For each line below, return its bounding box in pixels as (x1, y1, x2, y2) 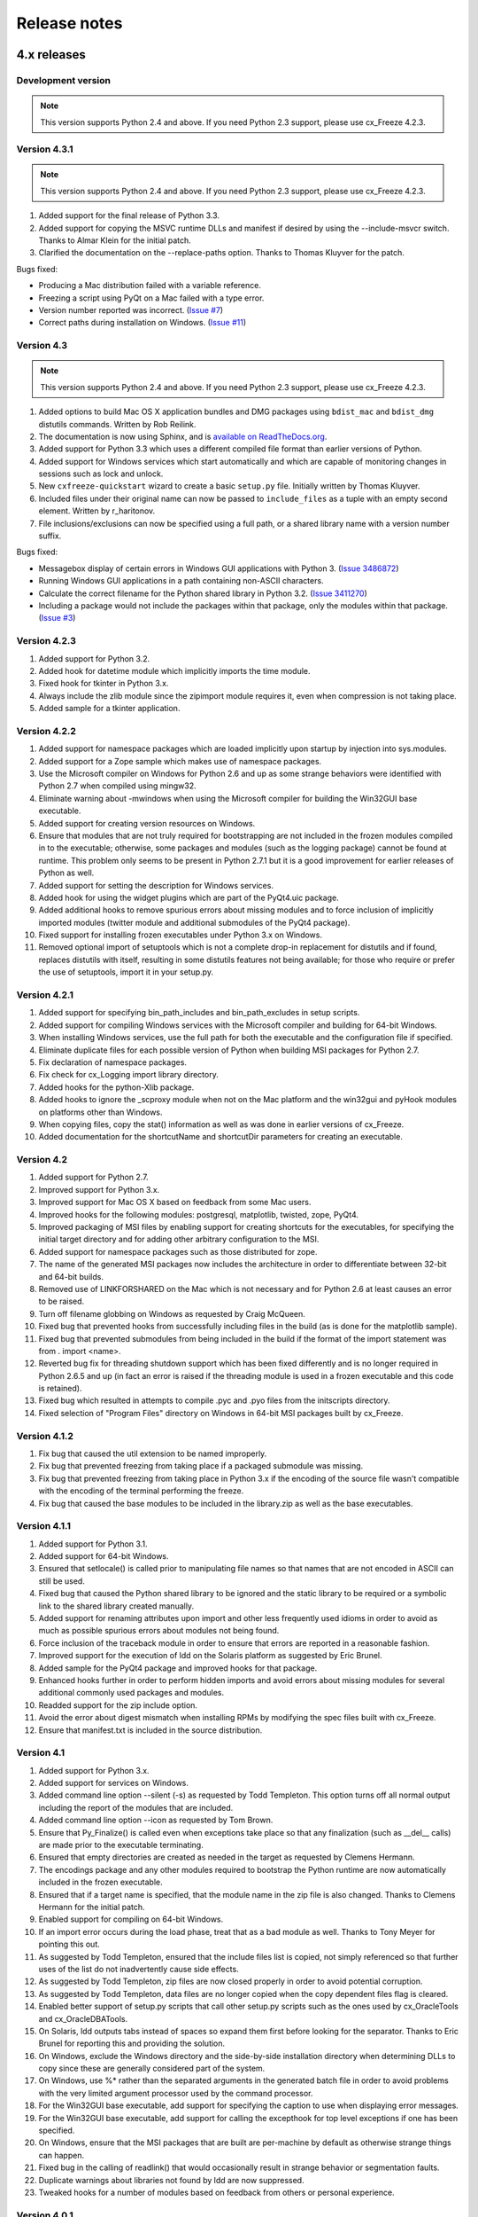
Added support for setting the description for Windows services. (38, 880, 274, 890)
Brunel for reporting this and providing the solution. (38, 2038, 226, 2049)
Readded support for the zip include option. (38, 1699, 198, 1711)
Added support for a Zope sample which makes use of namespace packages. (38, 756, 322, 766)
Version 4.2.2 (16, 725, 77, 737)
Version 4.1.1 (16, 1520, 71, 1532)
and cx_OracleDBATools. (38, 2013, 128, 2024)
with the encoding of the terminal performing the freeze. (38, 1485, 244, 1496)
